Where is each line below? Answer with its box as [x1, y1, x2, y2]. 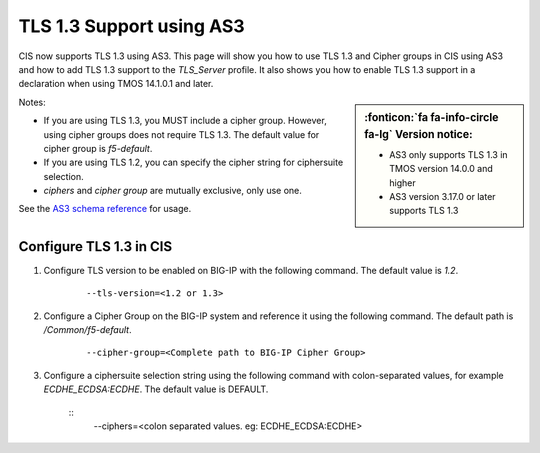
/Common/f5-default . [43, 324, 132, 336]
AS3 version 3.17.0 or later [389, 191, 496, 203]
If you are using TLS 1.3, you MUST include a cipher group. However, [43, 115, 327, 127]
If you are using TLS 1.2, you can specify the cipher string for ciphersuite [43, 156, 344, 169]
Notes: [18, 96, 46, 108]
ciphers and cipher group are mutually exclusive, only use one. [43, 185, 302, 197]
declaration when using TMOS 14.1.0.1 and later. [18, 78, 214, 90]
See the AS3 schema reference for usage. [18, 203, 192, 215]
